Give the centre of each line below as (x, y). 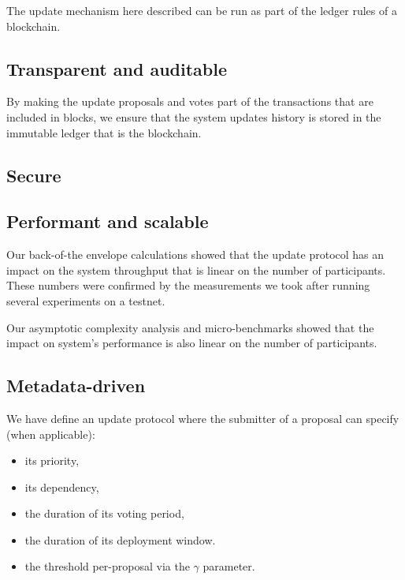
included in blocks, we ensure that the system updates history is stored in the (194, 116)
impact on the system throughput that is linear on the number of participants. (196, 269)
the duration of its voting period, (104, 513)
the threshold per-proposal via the (107, 566)
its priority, (52, 460)
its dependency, (62, 486)
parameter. (229, 566)
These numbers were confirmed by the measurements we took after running (188, 285)
